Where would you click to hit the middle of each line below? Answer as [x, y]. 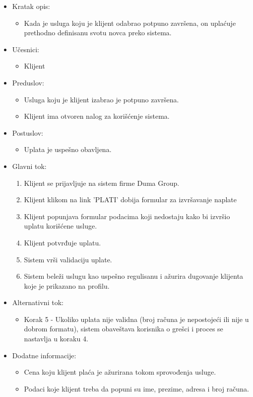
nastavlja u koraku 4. [56, 339]
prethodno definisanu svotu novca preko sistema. [98, 33]
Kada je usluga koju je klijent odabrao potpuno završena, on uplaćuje [130, 23]
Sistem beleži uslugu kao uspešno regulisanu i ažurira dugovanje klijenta [134, 276]
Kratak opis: [31, 6]
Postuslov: [28, 132]
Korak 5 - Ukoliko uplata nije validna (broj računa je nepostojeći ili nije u [136, 319]
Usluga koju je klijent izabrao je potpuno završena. [101, 99]
